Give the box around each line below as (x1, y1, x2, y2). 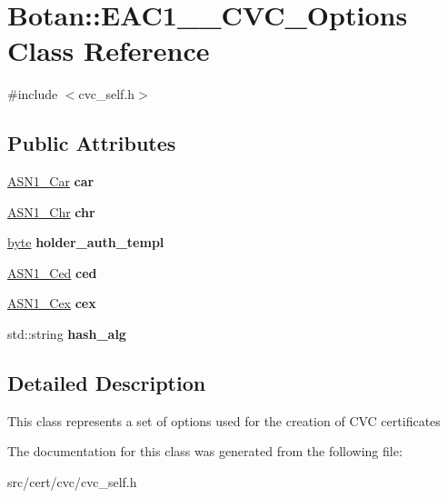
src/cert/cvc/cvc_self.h (7, 473, 137, 492)
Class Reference (7, 32, 210, 69)
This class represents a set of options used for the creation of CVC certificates (7, 411, 441, 430)
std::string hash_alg (7, 324, 126, 344)
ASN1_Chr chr (7, 202, 95, 221)
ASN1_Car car (7, 172, 95, 191)
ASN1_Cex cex (7, 294, 96, 313)
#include (7, 85, 58, 104)
